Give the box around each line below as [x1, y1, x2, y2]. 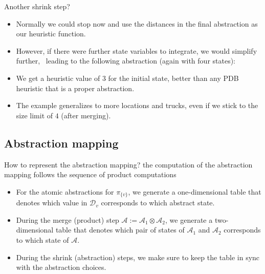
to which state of [16, 234, 69, 245]
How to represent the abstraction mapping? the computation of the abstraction [4, 159, 253, 170]
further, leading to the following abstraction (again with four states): [16, 55, 236, 66]
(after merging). [61, 110, 111, 120]
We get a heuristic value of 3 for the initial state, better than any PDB [16, 72, 239, 83]
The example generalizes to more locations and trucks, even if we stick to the [16, 100, 258, 111]
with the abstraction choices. [16, 262, 106, 272]
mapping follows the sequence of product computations [4, 169, 176, 180]
